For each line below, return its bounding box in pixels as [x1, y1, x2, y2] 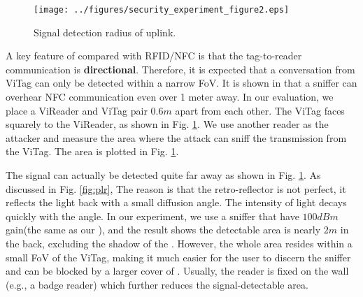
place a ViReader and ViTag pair [6, 103, 148, 117]
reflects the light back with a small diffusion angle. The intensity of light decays [6, 195, 347, 210]
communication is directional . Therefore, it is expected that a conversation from [6, 61, 355, 76]
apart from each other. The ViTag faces [175, 103, 345, 117]
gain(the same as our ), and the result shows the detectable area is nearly [6, 222, 321, 237]
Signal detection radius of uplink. [34, 24, 176, 39]
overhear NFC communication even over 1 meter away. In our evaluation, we [6, 89, 334, 104]
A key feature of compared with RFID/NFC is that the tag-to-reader [6, 48, 302, 63]
